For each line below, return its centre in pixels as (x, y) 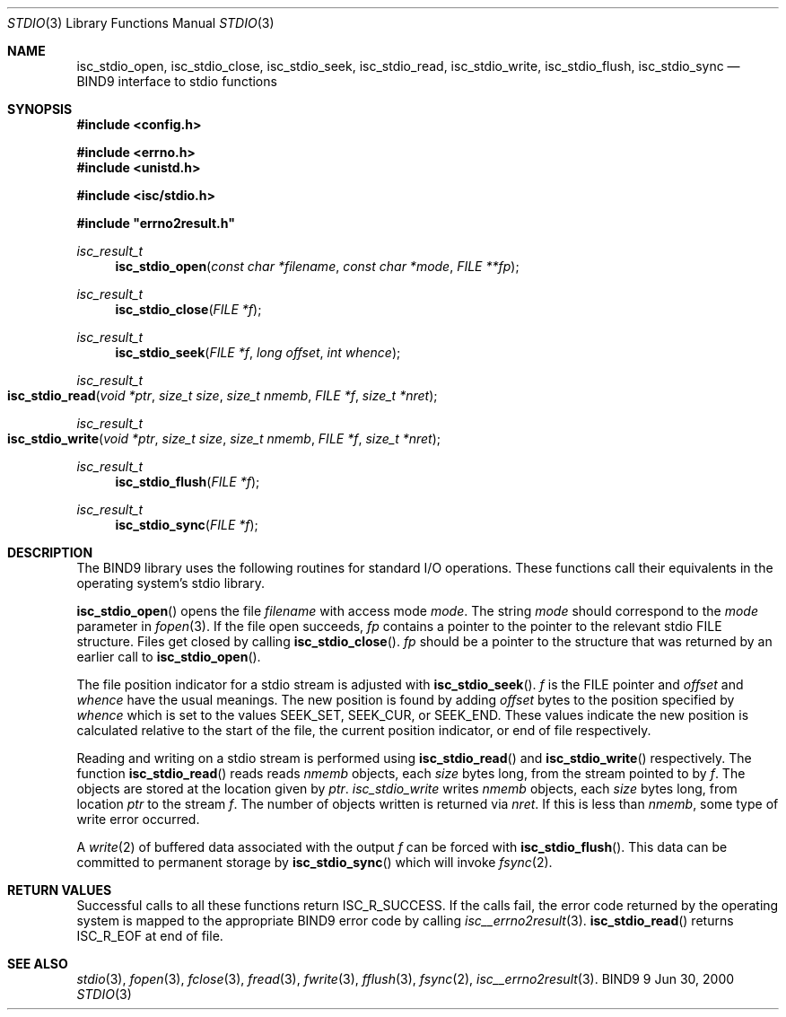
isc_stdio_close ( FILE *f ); (188, 309)
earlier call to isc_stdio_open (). (169, 657)
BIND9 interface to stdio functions (177, 81)
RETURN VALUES (60, 890)
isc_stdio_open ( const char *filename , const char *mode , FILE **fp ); (317, 266)
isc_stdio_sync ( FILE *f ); (187, 525)
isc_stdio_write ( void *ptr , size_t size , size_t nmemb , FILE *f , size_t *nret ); (224, 438)
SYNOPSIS (40, 109)
